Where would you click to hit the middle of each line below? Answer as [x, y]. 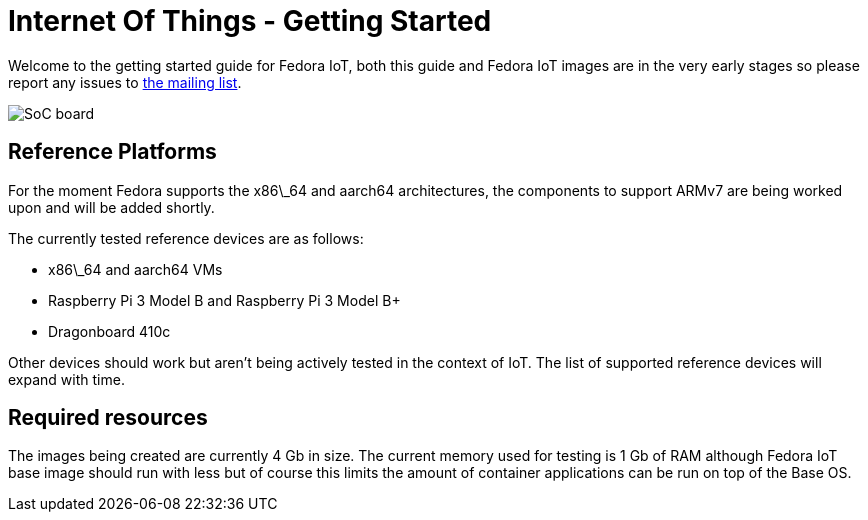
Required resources [108, 418]
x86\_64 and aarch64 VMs [135, 269]
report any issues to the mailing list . [125, 82]
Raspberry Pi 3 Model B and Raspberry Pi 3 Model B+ [224, 300]
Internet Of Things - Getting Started [250, 21]
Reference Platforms [112, 152]
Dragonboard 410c [109, 331]
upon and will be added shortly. [111, 207]
